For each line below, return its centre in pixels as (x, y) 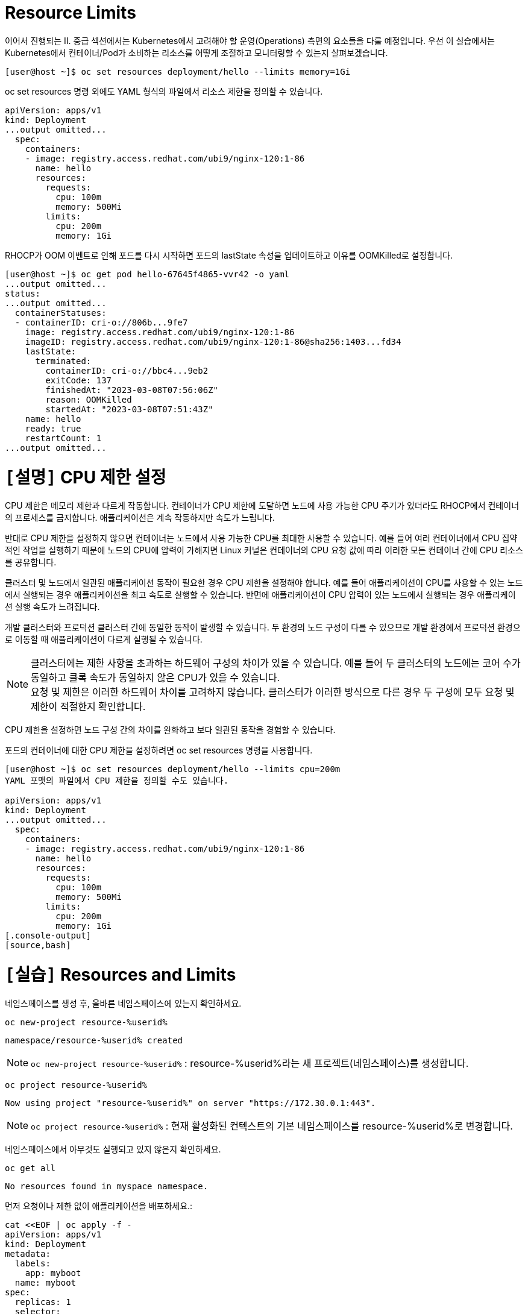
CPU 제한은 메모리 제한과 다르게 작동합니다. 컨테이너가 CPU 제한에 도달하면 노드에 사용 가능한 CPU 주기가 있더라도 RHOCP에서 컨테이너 (262, 506)
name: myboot (46, 1282)
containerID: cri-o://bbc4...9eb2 (127, 370)
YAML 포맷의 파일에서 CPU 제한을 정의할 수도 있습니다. (117, 781)
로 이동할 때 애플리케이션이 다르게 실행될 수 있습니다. (104, 640)
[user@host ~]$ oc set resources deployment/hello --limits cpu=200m (173, 769)
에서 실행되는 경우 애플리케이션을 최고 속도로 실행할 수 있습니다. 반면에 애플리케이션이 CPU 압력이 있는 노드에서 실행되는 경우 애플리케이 (260, 595)
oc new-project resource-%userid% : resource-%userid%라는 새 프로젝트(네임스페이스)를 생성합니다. (250, 1063)
